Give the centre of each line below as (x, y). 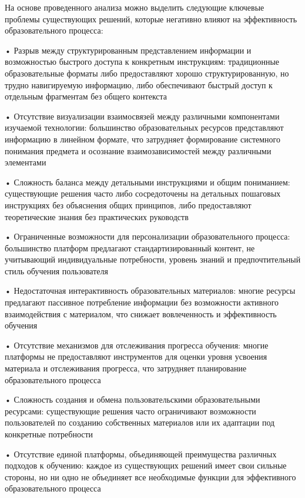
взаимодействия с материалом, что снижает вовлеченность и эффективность (141, 313)
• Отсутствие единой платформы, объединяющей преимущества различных (141, 454)
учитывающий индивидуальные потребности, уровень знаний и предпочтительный (153, 259)
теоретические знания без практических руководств (97, 216)
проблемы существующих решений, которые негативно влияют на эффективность (151, 19)
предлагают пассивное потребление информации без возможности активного (142, 302)
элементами (26, 162)
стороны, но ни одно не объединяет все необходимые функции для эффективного (150, 477)
